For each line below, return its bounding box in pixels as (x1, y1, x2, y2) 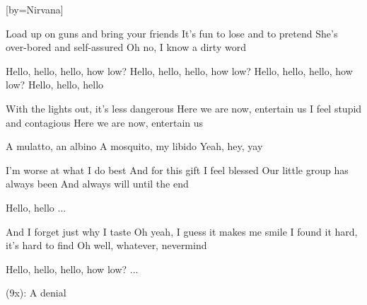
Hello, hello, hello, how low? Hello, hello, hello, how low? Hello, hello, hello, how (6, 63, 353, 78)
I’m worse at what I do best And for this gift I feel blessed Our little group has (6, 162, 349, 177)
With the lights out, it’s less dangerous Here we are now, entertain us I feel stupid (6, 100, 362, 115)
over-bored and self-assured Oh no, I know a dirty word (6, 40, 246, 54)
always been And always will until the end (6, 176, 189, 191)
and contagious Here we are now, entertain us (6, 115, 204, 130)
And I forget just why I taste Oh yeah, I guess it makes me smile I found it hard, (6, 224, 358, 238)
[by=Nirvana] (6, 2, 64, 16)
